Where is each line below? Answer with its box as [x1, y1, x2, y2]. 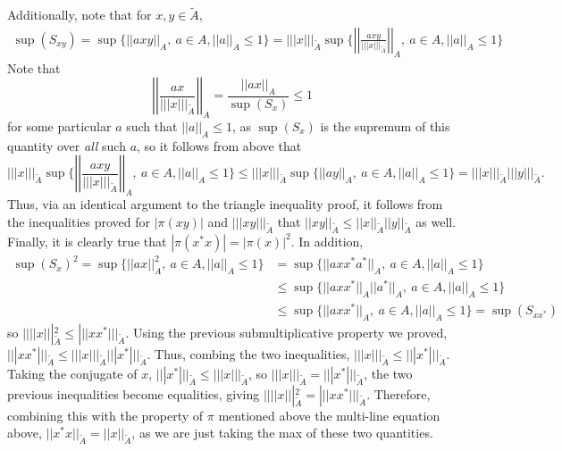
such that [126, 117, 178, 136]
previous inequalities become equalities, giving [7, 384, 260, 403]
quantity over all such [7, 136, 126, 155]
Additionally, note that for [7, 5, 152, 24]
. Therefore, [366, 384, 431, 403]
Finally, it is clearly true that [7, 231, 167, 250]
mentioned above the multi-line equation [218, 405, 440, 424]
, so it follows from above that [137, 136, 302, 155]
